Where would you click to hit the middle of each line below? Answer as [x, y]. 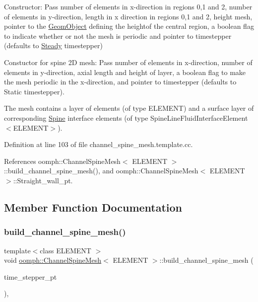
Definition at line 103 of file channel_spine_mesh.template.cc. [98, 144]
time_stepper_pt [31, 276]
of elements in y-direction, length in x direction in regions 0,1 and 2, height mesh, [128, 16]
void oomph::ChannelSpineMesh [53, 260]
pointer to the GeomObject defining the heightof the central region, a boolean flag [129, 26]
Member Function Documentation [93, 207]
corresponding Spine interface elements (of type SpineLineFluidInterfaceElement [126, 117]
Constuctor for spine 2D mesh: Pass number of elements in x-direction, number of [128, 62]
